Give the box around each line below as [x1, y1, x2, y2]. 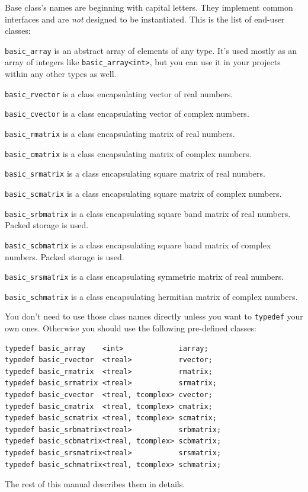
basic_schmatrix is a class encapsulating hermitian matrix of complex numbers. [5, 290, 298, 302]
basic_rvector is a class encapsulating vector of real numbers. [5, 87, 233, 100]
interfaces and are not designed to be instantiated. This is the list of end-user [5, 12, 285, 25]
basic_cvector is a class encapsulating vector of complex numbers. [5, 107, 249, 120]
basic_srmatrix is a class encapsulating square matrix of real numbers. [5, 167, 265, 180]
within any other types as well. [5, 68, 117, 80]
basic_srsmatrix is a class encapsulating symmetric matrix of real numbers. [5, 270, 284, 283]
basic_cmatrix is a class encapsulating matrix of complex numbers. [5, 147, 252, 159]
